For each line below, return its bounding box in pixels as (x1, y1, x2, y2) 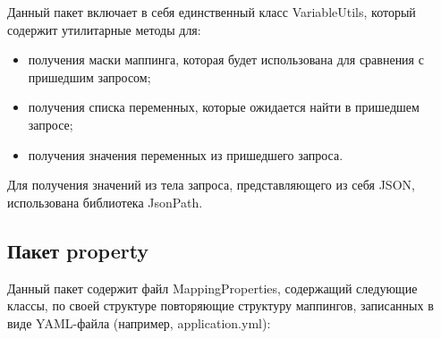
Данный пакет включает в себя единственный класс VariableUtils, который (7, 3, 416, 21)
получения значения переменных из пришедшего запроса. (28, 145, 343, 164)
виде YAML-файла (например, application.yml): (7, 313, 271, 332)
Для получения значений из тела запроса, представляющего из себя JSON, (7, 175, 415, 194)
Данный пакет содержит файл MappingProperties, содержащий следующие (7, 278, 418, 297)
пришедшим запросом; (28, 67, 151, 86)
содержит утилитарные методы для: (7, 20, 201, 38)
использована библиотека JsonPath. (7, 192, 203, 211)
